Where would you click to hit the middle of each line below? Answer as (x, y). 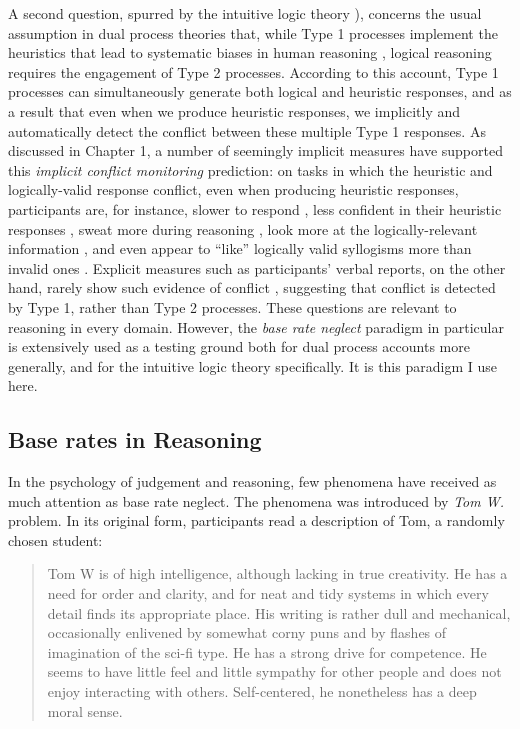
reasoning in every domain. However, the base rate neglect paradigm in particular (256, 326)
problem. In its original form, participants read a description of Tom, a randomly (256, 520)
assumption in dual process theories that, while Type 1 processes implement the (253, 32)
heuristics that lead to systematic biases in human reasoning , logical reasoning (250, 52)
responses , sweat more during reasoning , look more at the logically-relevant (243, 228)
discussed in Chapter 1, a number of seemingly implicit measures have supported (255, 150)
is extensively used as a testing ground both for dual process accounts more (239, 346)
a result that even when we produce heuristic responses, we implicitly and (234, 110)
